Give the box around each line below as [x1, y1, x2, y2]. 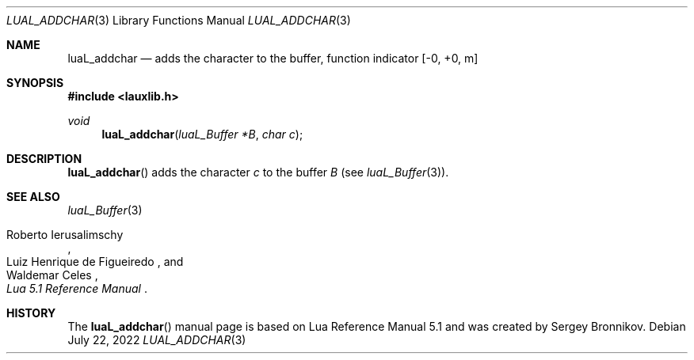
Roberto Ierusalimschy [6, 228, 124, 241]
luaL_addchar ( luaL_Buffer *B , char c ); [101, 127, 303, 141]
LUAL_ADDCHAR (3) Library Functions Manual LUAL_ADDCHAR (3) [6, 13, 351, 27]
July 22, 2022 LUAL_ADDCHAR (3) [67, 333, 246, 347]
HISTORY [6, 306, 56, 320]
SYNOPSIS [6, 76, 64, 89]
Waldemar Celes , [6, 268, 98, 282]
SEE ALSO [6, 190, 60, 203]
